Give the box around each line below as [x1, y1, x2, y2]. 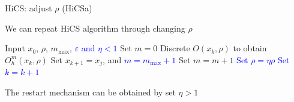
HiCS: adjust [5, 2, 52, 14]
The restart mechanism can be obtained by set [5, 85, 176, 98]
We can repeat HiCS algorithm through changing [5, 21, 185, 34]
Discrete [160, 42, 190, 54]
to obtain [233, 42, 267, 54]
